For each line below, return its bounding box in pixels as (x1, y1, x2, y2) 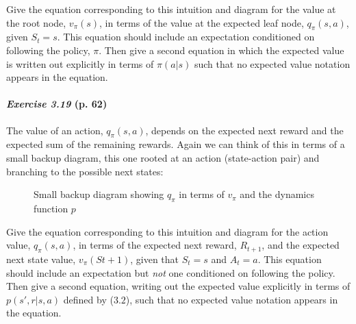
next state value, (6, 251, 76, 266)
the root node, (6, 15, 66, 29)
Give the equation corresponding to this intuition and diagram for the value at (6, 2, 336, 16)
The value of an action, (6, 123, 103, 137)
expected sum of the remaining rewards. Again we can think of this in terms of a (6, 137, 345, 151)
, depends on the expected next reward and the (145, 123, 344, 137)
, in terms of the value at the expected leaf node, (99, 15, 304, 29)
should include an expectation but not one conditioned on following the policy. (6, 265, 335, 279)
